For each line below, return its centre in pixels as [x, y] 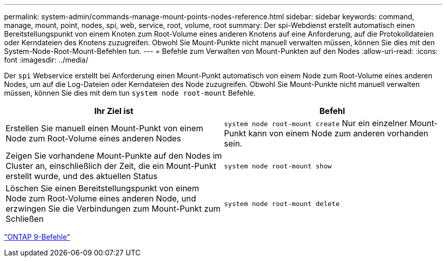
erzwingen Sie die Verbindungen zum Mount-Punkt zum [113, 209]
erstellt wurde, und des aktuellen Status [82, 176]
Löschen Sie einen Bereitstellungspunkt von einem [102, 188]
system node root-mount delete [282, 204]
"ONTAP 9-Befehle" [37, 237]
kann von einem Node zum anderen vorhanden [338, 133]
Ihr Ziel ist [114, 111]
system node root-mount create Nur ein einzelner [316, 123]
